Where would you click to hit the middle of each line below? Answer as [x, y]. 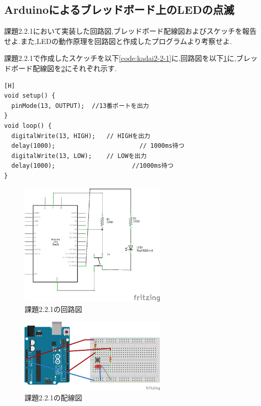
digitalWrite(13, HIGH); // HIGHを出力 [81, 136]
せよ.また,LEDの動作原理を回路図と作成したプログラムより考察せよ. [118, 41]
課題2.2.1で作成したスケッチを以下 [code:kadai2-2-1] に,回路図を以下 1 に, [120, 58]
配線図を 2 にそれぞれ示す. [75, 68]
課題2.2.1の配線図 [53, 397]
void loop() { [28, 126]
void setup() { [30, 96]
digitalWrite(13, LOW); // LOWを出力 [79, 156]
